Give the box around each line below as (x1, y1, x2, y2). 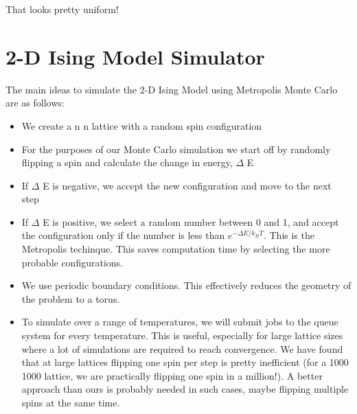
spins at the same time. (21, 395, 120, 409)
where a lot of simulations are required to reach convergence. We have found (21, 341, 343, 356)
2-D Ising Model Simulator (5, 42, 265, 70)
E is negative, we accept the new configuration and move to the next (43, 178, 332, 192)
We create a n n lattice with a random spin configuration (21, 118, 262, 133)
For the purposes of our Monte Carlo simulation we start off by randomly (21, 141, 331, 156)
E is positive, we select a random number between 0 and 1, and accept (43, 214, 339, 229)
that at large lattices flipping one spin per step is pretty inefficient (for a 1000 (21, 355, 349, 369)
